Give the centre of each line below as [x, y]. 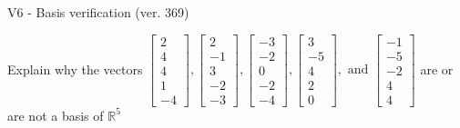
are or [437, 69]
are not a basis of [56, 115]
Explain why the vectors [75, 69]
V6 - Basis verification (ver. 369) [98, 12]
